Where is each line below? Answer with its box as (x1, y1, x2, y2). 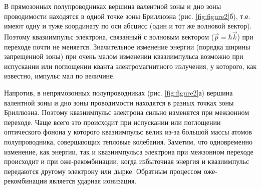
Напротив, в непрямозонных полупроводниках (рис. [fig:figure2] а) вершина (4, 87, 233, 97)
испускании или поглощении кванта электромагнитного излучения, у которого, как (4, 60, 256, 71)
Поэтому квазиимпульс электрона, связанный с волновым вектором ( (4, 31, 214, 41)
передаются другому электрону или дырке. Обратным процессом (4, 165, 202, 176)
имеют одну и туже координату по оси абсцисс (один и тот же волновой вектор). (4, 20, 252, 31)
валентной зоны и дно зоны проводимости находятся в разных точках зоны (4, 97, 234, 107)
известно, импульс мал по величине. (4, 70, 115, 81)
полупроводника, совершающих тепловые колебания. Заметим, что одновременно (4, 136, 252, 146)
